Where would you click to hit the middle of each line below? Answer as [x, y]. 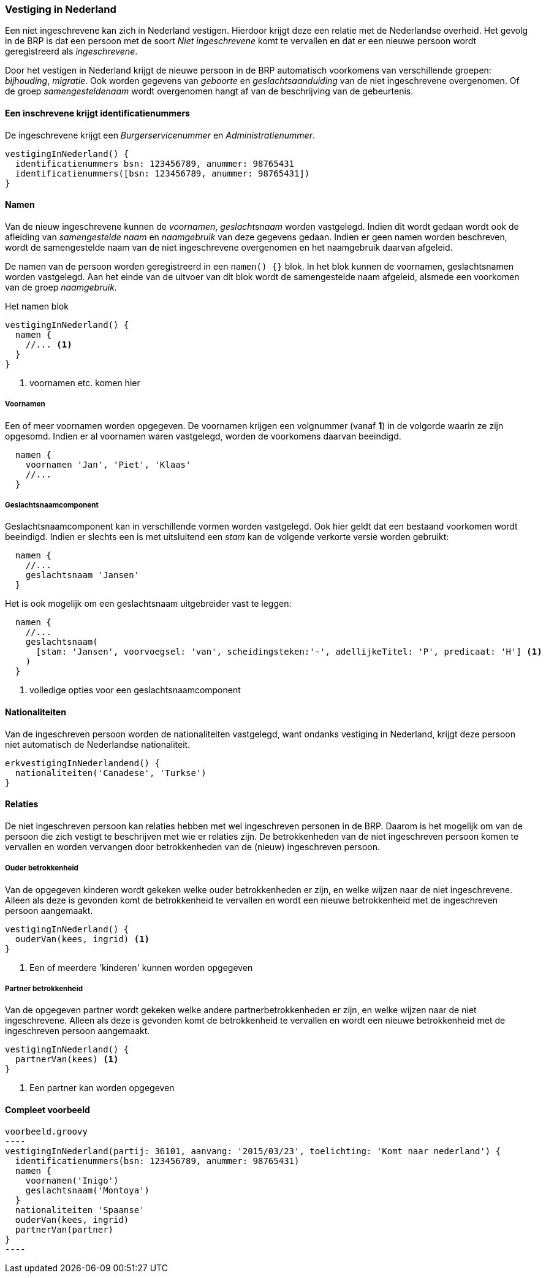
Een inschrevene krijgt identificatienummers [97, 113]
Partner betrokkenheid [44, 988]
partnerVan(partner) [64, 1229]
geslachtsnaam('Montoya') [88, 1190]
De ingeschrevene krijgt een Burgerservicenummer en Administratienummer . [160, 135]
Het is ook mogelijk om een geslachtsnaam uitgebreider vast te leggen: [148, 604]
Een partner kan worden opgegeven [102, 1088]
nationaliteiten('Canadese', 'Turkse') [111, 773]
